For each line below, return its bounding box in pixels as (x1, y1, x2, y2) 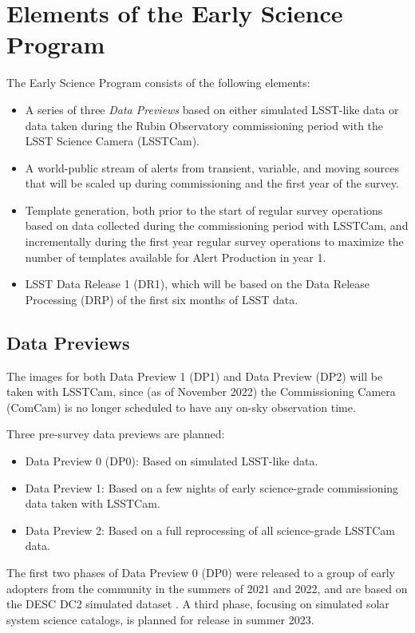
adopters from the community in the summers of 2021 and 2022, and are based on (6, 580, 408, 596)
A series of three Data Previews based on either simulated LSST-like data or (25, 101, 399, 117)
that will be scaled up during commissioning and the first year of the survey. (25, 175, 399, 192)
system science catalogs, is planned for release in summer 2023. (6, 611, 314, 627)
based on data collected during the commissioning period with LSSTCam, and (25, 217, 409, 234)
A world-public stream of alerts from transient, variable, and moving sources (25, 159, 399, 176)
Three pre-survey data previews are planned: (6, 425, 225, 442)
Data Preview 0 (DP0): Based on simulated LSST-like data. (25, 453, 318, 469)
